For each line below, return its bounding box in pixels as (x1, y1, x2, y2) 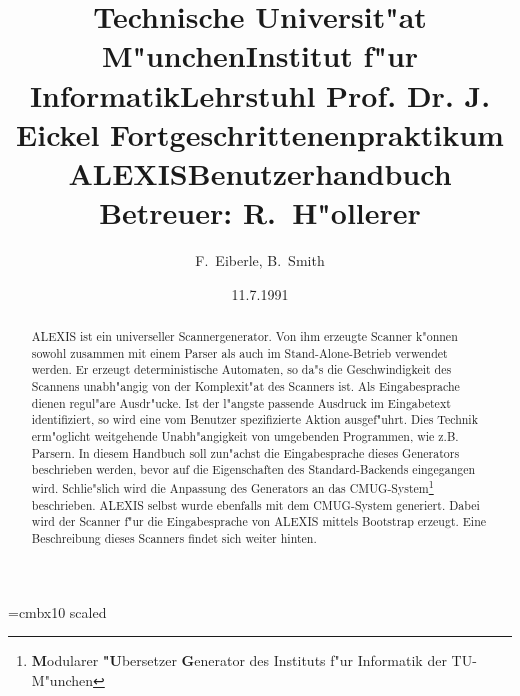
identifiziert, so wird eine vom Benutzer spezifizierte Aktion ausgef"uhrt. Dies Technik (31, 411, 478, 428)
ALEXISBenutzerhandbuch (68, 152, 452, 193)
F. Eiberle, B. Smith (195, 250, 325, 271)
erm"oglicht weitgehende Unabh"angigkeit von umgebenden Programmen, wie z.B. (31, 427, 459, 444)
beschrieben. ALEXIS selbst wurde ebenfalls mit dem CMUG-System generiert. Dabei (31, 496, 480, 513)
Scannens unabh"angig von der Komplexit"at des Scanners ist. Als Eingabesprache (31, 378, 460, 395)
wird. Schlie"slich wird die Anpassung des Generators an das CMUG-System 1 (31, 476, 434, 496)
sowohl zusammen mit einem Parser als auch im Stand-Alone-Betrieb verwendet (31, 344, 448, 361)
